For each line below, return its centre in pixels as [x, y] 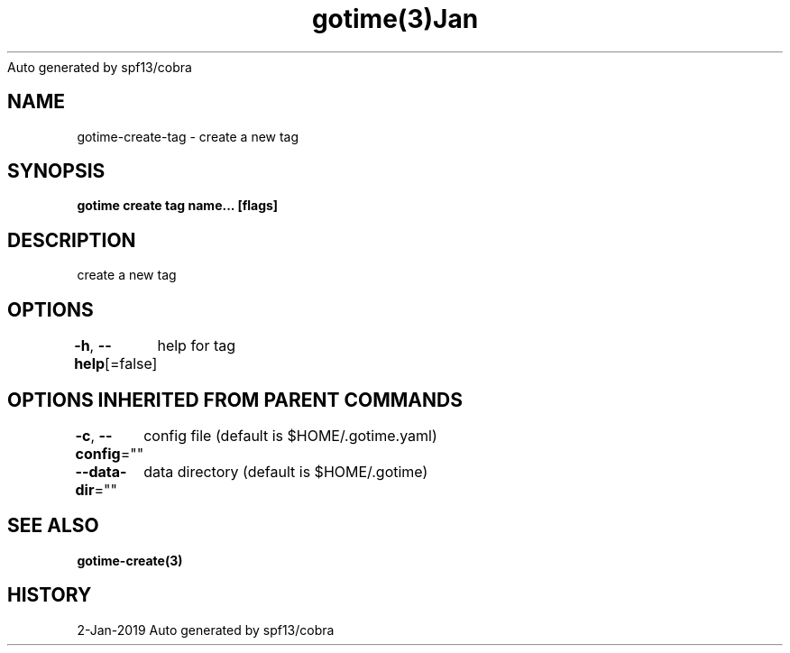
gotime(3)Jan [395, 19]
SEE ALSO [53, 526]
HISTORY [50, 595]
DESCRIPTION [72, 240]
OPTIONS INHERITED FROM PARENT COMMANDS [235, 400]
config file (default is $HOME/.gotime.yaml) [290, 435]
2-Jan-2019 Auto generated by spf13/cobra [206, 630]
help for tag [197, 346]
